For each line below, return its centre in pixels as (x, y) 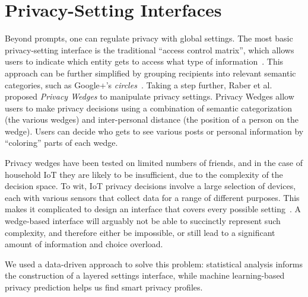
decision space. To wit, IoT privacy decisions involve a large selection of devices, (150, 186)
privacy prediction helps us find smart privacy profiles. (104, 287)
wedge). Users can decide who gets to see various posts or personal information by (154, 131)
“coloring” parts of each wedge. (61, 143)
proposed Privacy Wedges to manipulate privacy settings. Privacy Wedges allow (150, 96)
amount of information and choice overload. (84, 244)
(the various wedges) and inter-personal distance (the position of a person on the (152, 119)
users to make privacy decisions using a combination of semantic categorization (148, 108)
